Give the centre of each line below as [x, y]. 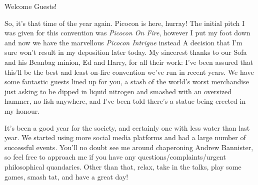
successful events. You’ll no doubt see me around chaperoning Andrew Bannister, [129, 147]
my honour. [22, 110]
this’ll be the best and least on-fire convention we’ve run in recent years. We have [129, 72]
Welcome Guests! [31, 6]
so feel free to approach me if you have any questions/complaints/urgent [115, 157]
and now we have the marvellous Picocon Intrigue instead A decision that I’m [123, 42]
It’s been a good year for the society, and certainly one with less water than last [127, 127]
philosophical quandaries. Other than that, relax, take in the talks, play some [123, 166]
